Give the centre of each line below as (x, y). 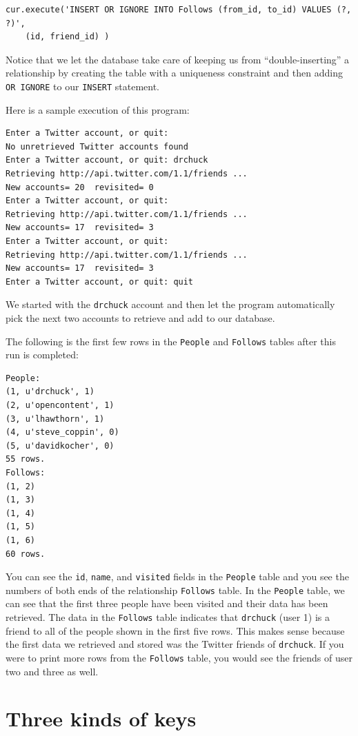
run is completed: (42, 355)
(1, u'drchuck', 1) (50, 392)
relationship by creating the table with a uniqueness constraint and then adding (174, 73)
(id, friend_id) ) (67, 37)
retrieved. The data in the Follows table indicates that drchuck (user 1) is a (168, 617)
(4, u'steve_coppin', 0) (62, 432)
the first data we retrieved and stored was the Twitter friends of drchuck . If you (175, 644)
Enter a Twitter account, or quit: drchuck (107, 160)
